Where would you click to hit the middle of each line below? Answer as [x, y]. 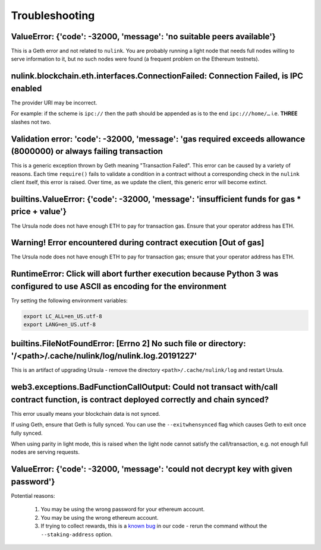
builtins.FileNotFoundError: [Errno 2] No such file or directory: [128, 344]
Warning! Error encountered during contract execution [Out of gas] [138, 243]
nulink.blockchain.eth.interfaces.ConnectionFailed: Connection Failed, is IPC [157, 76]
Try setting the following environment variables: [69, 301]
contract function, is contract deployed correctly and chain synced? [140, 399]
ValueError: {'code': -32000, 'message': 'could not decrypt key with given [152, 469]
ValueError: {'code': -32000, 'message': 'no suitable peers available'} [144, 37]
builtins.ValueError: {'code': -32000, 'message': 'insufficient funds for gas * [156, 199]
